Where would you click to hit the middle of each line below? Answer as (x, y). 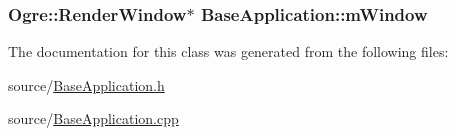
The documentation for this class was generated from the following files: (228, 51)
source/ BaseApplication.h (86, 84)
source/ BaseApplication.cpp (93, 118)
